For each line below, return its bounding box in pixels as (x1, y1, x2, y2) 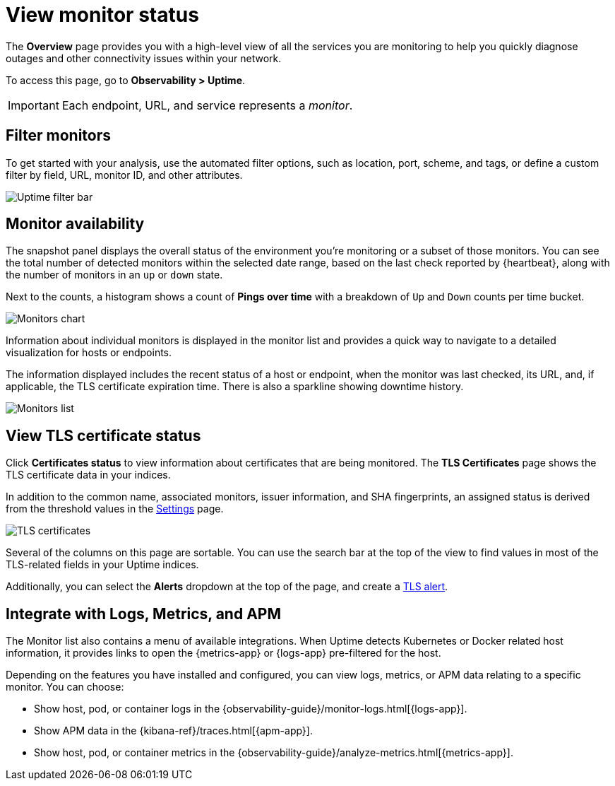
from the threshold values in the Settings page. (6, 503, 224, 515)
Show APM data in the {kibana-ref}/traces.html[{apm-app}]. (34, 725, 313, 737)
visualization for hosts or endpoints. (6, 346, 172, 359)
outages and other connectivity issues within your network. (6, 52, 282, 64)
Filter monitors (6, 127, 112, 145)
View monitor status (6, 3, 199, 27)
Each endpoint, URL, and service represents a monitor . (61, 98, 353, 112)
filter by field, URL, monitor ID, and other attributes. (6, 168, 243, 181)
